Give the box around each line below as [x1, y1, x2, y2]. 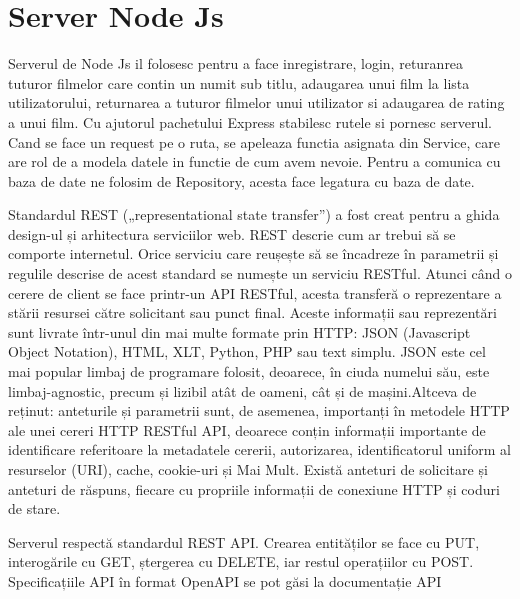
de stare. [8, 498, 61, 519]
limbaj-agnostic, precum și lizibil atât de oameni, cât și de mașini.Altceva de [8, 380, 477, 401]
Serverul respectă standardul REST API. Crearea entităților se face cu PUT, [8, 531, 480, 552]
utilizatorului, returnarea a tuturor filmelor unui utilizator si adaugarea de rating [8, 92, 505, 113]
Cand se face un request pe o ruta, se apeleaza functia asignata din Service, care [8, 131, 500, 152]
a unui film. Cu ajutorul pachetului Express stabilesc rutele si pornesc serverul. [8, 111, 492, 132]
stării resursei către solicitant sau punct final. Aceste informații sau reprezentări [8, 302, 497, 323]
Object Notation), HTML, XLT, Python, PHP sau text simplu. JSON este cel [8, 341, 486, 362]
